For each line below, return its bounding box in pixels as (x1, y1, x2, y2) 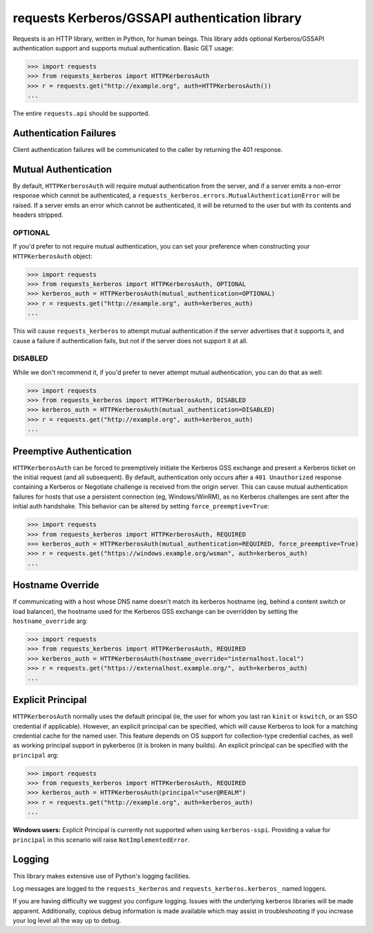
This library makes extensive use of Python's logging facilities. (12, 872, 191, 880)
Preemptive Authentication (12, 445, 132, 457)
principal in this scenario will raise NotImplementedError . (12, 836, 190, 844)
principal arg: (12, 751, 59, 759)
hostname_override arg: (12, 617, 88, 625)
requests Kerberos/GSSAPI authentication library (12, 10, 302, 26)
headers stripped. (12, 211, 64, 219)
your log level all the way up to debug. (12, 916, 122, 925)
